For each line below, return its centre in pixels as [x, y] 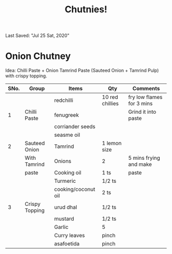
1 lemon [112, 143]
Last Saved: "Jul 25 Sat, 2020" [37, 36]
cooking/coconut [75, 189]
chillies [110, 103]
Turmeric [65, 181]
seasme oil [67, 135]
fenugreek [67, 115]
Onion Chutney [38, 56]
